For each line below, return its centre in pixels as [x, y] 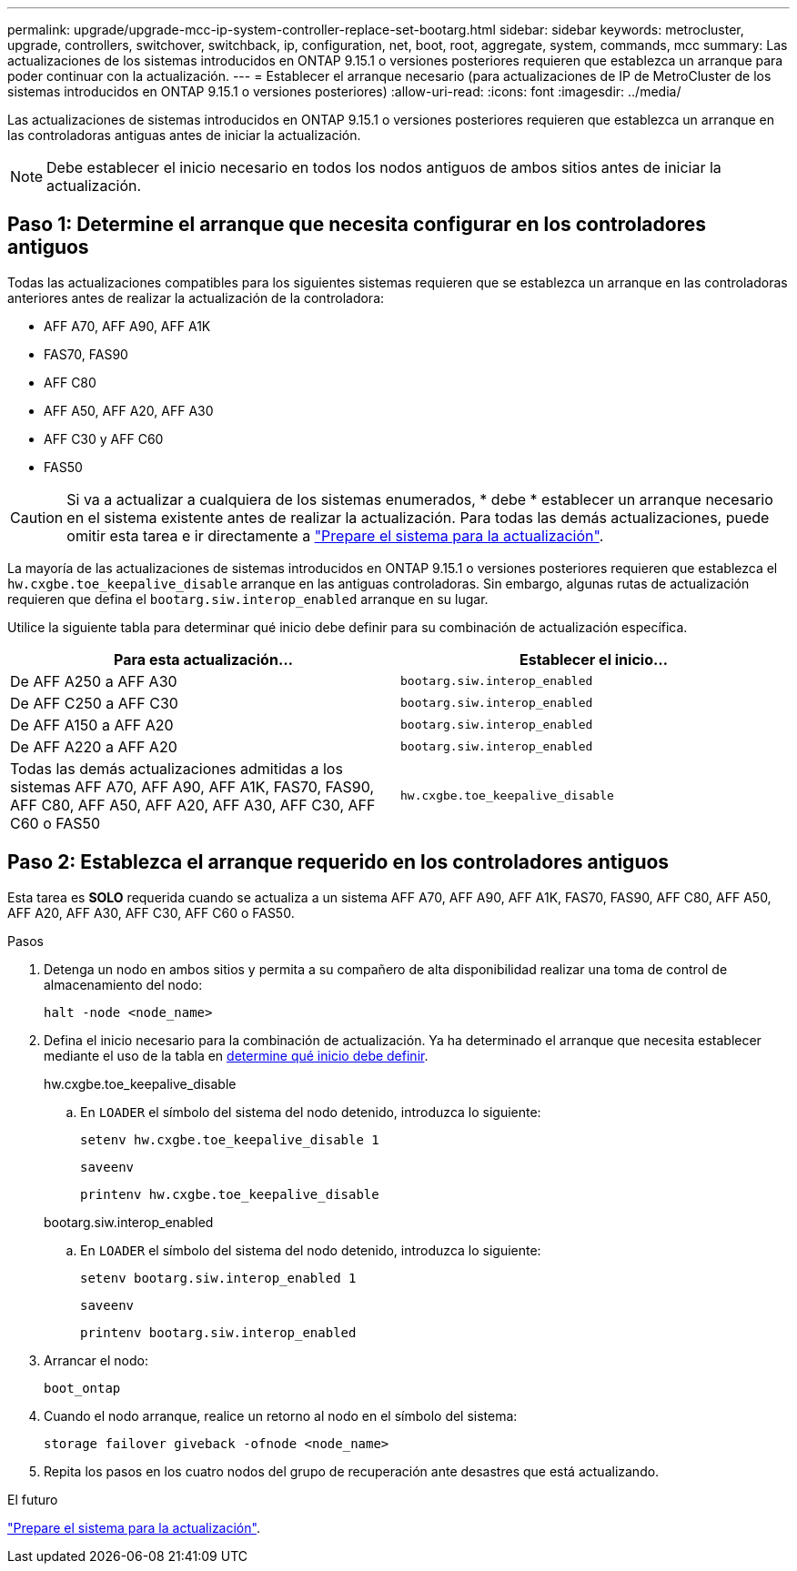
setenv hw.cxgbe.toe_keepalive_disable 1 [230, 1139]
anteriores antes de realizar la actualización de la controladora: [196, 297]
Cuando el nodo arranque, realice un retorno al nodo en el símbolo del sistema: [281, 1415]
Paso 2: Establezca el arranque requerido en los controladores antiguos [338, 862]
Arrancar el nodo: [96, 1360]
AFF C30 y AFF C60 [104, 438]
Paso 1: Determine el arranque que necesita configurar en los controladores [357, 225]
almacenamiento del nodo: [123, 984]
